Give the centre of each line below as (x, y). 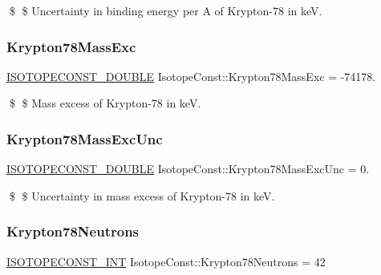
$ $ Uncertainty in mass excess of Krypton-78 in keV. (142, 195)
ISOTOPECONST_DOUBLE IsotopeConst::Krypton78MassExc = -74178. (191, 76)
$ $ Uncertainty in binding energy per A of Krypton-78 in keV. (166, 10)
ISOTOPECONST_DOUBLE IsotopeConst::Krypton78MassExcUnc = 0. (188, 169)
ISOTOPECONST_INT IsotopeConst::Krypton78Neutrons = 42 (166, 261)
